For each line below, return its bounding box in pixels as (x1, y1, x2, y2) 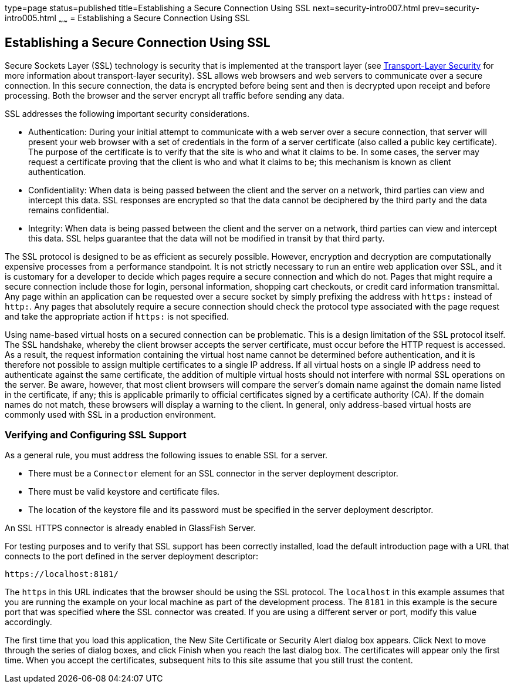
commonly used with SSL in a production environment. (5, 409, 216, 419)
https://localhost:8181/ (5, 569, 119, 579)
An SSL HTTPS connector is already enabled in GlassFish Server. (5, 523, 256, 533)
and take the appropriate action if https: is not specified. (5, 311, 229, 321)
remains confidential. (28, 204, 109, 215)
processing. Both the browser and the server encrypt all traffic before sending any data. (5, 90, 344, 100)
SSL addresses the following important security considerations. (5, 108, 250, 119)
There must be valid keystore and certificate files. (28, 486, 220, 497)
